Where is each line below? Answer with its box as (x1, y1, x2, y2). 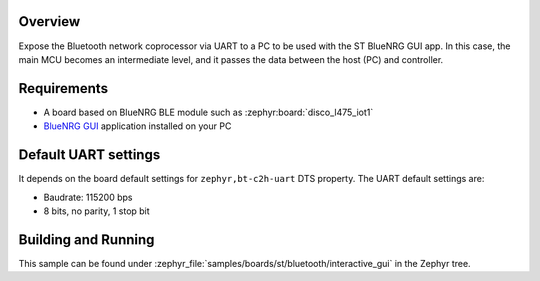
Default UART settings (18, 146, 161, 164)
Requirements (18, 80, 109, 97)
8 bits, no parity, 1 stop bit (43, 205, 150, 217)
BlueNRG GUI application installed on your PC (43, 120, 232, 132)
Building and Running (18, 231, 155, 248)
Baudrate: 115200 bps (43, 191, 133, 203)
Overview (18, 13, 81, 30)
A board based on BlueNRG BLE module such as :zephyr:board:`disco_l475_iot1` (43, 106, 374, 118)
